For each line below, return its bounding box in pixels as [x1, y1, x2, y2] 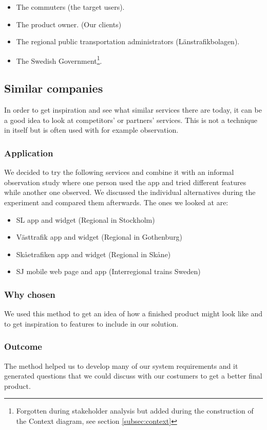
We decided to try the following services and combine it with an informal [4, 167, 234, 177]
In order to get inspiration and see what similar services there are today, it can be [4, 104, 262, 115]
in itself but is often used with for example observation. [4, 124, 179, 135]
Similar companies [4, 80, 103, 96]
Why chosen [4, 288, 55, 300]
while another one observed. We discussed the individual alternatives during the [4, 187, 256, 198]
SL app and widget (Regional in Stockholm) [16, 214, 155, 225]
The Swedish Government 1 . [16, 53, 102, 66]
